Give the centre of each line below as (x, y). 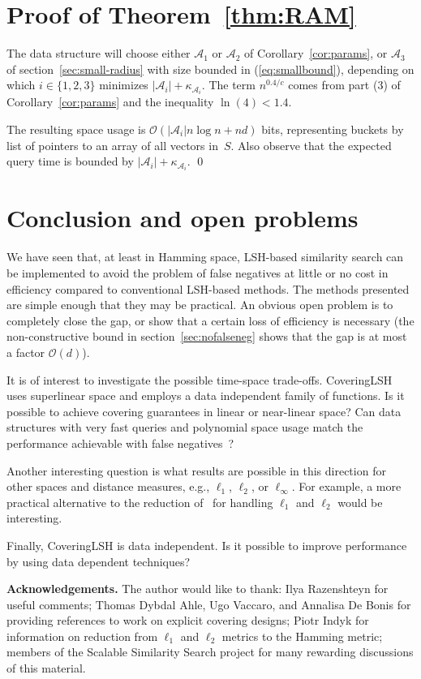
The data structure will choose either (99, 53)
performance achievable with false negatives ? (120, 443)
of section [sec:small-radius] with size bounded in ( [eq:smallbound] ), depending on (210, 69)
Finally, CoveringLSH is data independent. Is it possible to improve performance (207, 545)
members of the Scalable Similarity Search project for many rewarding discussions (210, 652)
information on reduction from (82, 636)
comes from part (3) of (344, 85)
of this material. (46, 668)
